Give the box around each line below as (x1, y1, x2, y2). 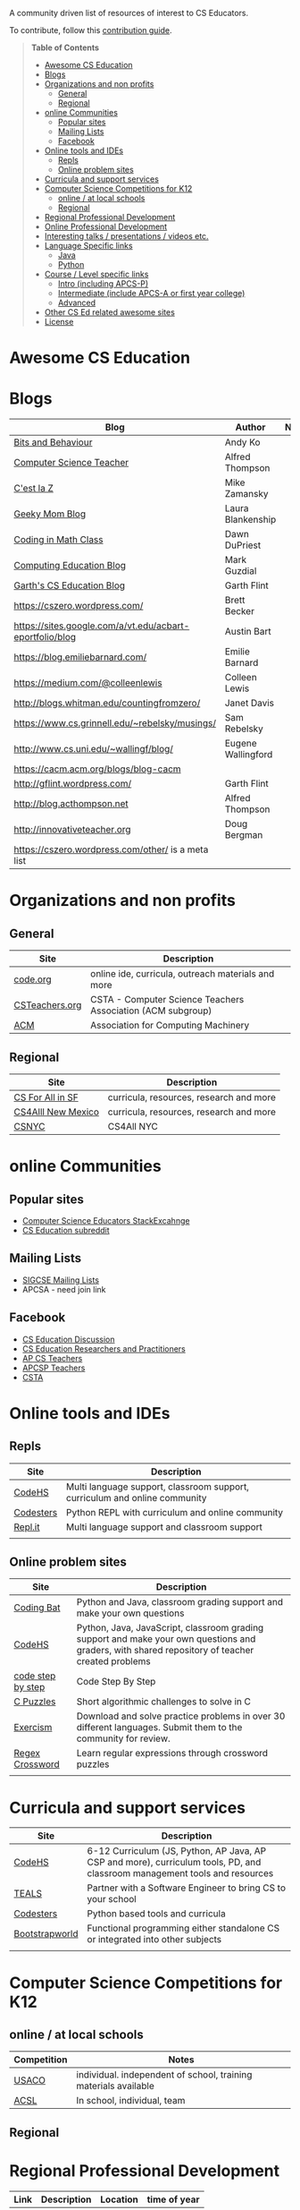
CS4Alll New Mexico (13, 1105, 100, 1118)
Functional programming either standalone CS (87, 1922, 280, 1934)
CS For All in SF (13, 1091, 79, 1104)
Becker (224, 605, 254, 618)
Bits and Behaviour (13, 436, 93, 448)
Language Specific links (44, 241, 133, 251)
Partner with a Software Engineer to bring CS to (87, 1881, 286, 1894)
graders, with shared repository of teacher (76, 1644, 254, 1657)
